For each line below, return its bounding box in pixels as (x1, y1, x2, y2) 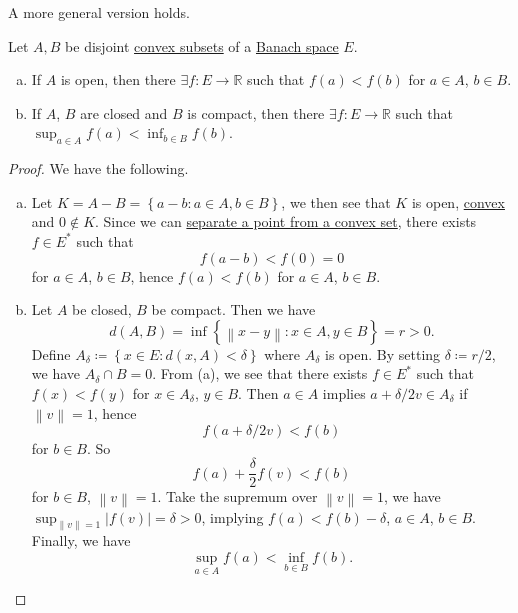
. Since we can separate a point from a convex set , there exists (95, 211, 477, 232)
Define (31, 343, 71, 364)
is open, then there (60, 69, 176, 90)
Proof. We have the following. (8, 158, 189, 179)
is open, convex (411, 191, 505, 212)
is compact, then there (187, 102, 325, 123)
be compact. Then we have (151, 299, 316, 320)
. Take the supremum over (157, 486, 318, 507)
